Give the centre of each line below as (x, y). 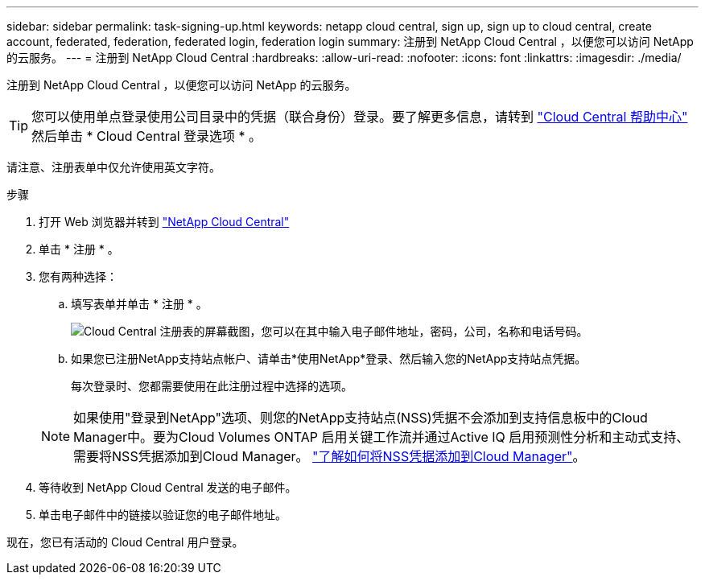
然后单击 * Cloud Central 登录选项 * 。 (147, 136)
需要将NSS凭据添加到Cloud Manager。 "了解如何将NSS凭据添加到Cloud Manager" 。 (330, 456)
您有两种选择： (78, 276)
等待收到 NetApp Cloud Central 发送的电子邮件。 (168, 487)
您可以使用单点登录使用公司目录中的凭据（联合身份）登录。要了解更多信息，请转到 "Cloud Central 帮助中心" (360, 117)
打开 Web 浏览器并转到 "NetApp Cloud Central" (164, 222)
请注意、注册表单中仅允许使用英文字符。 (113, 167)
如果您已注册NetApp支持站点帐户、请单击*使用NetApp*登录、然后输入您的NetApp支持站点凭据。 (329, 358)
